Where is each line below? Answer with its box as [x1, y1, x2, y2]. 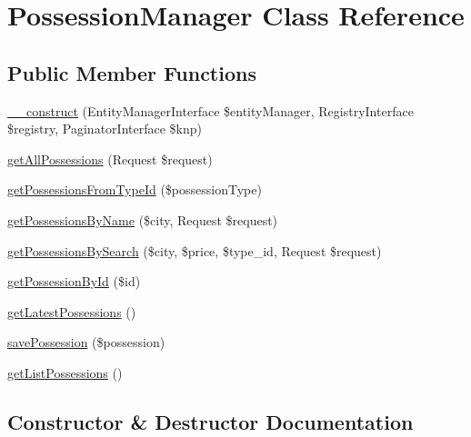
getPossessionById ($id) [7, 272, 141, 291]
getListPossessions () [7, 363, 123, 382]
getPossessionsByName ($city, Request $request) [7, 210, 278, 229]
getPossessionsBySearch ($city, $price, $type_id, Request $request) [7, 241, 382, 260]
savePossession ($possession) [7, 333, 165, 352]
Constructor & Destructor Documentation [7, 407, 414, 435]
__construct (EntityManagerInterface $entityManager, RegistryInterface [7, 101, 414, 120]
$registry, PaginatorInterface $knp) [7, 119, 202, 138]
